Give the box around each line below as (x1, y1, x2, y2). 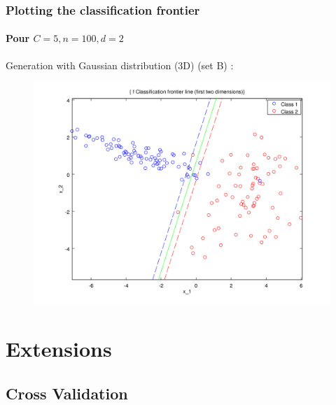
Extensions (6, 334, 112, 363)
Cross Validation (6, 382, 128, 404)
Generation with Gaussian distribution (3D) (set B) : (6, 57, 234, 72)
